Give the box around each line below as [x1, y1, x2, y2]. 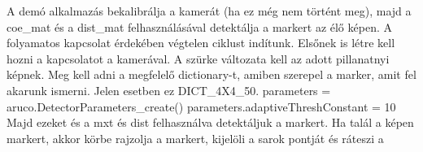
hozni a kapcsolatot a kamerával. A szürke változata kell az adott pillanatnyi [7, 50, 390, 67]
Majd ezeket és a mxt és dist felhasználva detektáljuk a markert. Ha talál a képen [7, 114, 414, 131]
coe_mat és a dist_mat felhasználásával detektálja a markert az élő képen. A [7, 18, 392, 35]
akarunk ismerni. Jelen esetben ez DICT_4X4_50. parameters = [7, 81, 331, 98]
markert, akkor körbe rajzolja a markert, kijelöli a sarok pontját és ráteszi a [7, 129, 384, 146]
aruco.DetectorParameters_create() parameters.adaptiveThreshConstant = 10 [7, 98, 396, 115]
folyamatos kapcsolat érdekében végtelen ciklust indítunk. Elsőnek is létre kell [7, 34, 395, 51]
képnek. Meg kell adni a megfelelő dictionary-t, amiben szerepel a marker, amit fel [7, 66, 416, 83]
